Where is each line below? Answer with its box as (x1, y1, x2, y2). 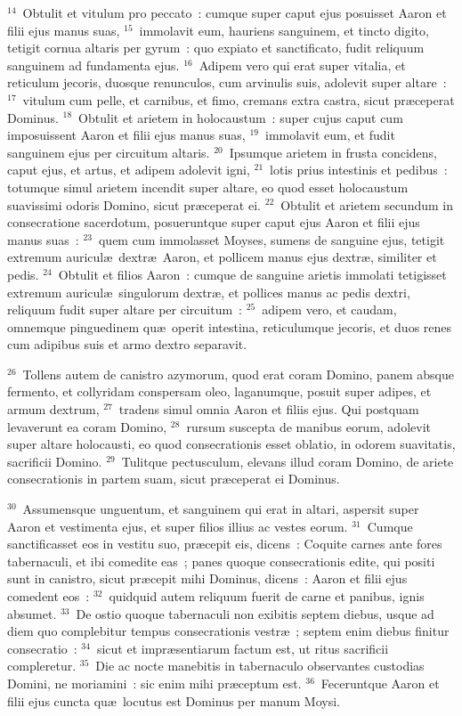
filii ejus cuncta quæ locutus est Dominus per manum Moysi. (7, 691, 340, 710)
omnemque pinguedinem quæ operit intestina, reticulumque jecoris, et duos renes (7, 317, 452, 336)
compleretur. (7, 656, 77, 675)
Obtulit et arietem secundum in (280, 195, 454, 214)
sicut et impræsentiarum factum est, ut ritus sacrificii (96, 639, 389, 657)
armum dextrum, (7, 400, 100, 419)
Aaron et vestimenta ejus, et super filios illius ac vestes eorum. (7, 517, 348, 535)
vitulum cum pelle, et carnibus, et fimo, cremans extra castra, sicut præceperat (22, 90, 455, 109)
